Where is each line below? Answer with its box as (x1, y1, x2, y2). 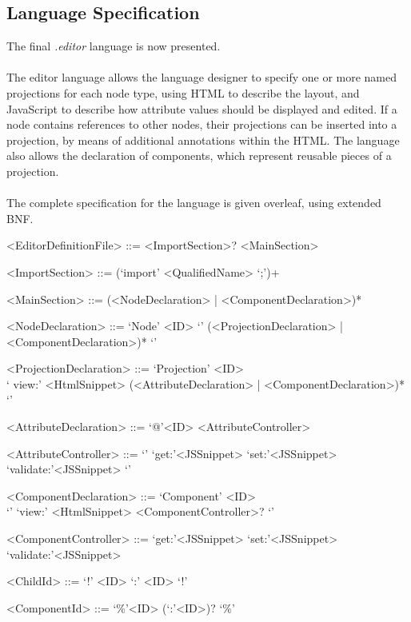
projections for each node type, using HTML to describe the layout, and (6, 84, 360, 101)
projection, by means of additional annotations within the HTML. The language (6, 131, 400, 148)
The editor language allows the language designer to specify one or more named (6, 69, 397, 86)
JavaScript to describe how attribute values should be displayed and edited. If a (6, 100, 397, 117)
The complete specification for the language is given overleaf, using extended (6, 194, 381, 211)
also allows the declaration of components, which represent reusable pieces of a (6, 147, 392, 164)
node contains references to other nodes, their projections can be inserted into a (6, 116, 397, 133)
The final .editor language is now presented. (6, 38, 221, 54)
